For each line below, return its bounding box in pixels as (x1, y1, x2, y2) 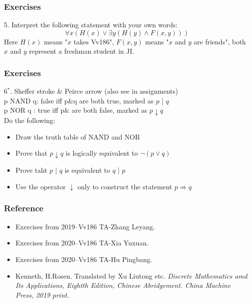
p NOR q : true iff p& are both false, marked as (4, 105, 147, 115)
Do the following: (4, 115, 55, 125)
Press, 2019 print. (15, 289, 69, 300)
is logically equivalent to (65, 148, 138, 158)
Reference (4, 202, 43, 214)
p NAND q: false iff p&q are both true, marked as (4, 95, 154, 105)
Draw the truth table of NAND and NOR (15, 131, 140, 141)
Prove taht (15, 165, 47, 175)
